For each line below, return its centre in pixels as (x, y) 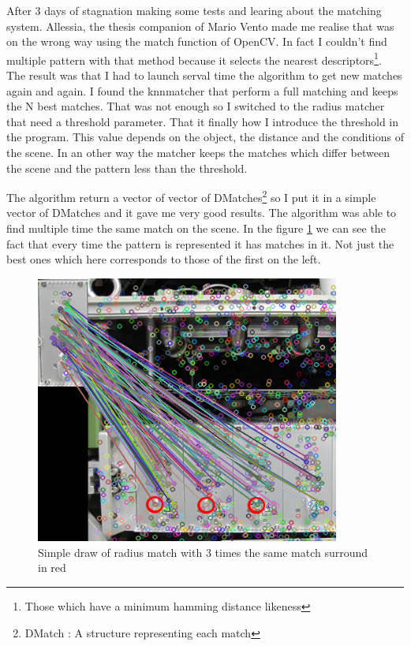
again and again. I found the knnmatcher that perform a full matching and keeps (202, 90)
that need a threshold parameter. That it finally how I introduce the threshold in (202, 121)
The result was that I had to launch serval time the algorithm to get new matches (204, 75)
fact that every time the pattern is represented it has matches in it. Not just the (200, 243)
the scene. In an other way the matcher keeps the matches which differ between (198, 152)
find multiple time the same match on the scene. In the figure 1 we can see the (196, 228)
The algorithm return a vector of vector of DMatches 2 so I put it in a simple (191, 196)
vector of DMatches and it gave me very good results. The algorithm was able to (202, 213)
